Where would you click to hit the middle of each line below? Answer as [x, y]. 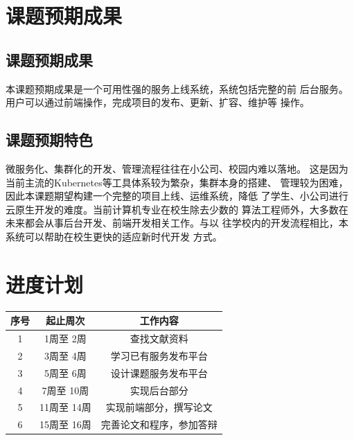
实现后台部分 [159, 390]
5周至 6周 [65, 372]
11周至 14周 [65, 407]
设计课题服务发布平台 [159, 372]
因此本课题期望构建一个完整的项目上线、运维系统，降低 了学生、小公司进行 [177, 196]
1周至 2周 [65, 338]
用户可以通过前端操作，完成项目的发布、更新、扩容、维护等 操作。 [158, 102]
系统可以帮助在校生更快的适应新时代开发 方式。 [114, 236]
